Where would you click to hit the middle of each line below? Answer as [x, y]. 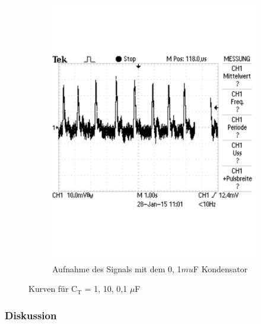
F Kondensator [220, 268]
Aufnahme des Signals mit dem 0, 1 [117, 268]
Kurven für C [53, 289]
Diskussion [31, 315]
